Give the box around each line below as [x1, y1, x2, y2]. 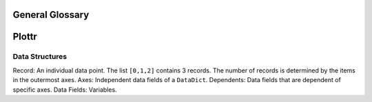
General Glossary [12, 9, 90, 21]
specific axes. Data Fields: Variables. [12, 86, 117, 94]
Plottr [12, 31, 37, 42]
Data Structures [12, 52, 68, 62]
